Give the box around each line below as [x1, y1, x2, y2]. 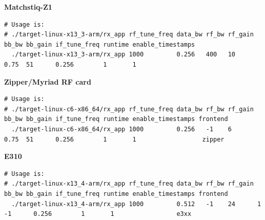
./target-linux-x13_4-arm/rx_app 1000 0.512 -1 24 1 [11, 200, 261, 208]
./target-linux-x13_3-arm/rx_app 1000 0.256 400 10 [11, 51, 236, 58]
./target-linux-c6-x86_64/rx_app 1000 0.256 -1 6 [11, 125, 232, 133]
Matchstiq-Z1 [4, 2, 52, 12]
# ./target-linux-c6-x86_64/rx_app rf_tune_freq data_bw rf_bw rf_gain [4, 105, 254, 113]
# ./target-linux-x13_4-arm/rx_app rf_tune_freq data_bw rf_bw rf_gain [4, 180, 254, 188]
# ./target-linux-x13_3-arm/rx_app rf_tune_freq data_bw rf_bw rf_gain [4, 31, 254, 38]
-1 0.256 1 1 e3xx [4, 210, 192, 218]
